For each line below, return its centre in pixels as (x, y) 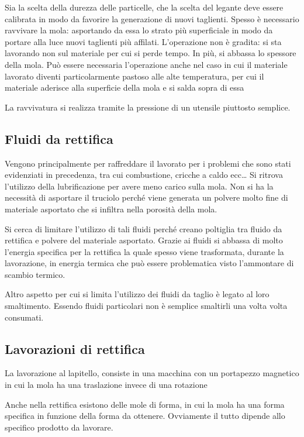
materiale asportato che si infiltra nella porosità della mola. (111, 209)
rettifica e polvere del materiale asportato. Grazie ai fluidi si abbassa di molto (144, 240)
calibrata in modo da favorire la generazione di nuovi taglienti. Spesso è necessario (152, 18)
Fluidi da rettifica (59, 138)
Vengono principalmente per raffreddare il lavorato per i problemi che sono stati (148, 163)
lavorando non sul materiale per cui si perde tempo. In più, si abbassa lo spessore (151, 53)
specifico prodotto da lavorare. (59, 427)
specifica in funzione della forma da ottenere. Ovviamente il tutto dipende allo (145, 416)
